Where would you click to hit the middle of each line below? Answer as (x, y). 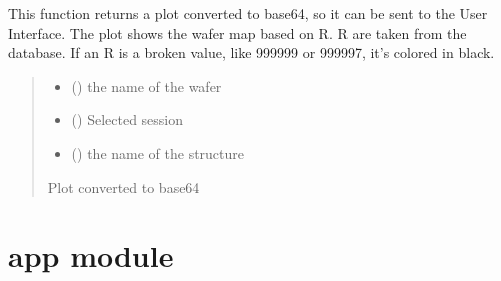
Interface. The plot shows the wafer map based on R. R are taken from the (237, 32)
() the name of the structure (158, 152)
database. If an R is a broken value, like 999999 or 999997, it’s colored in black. (251, 52)
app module (91, 255)
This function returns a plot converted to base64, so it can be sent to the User (248, 13)
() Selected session (127, 119)
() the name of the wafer (146, 85)
